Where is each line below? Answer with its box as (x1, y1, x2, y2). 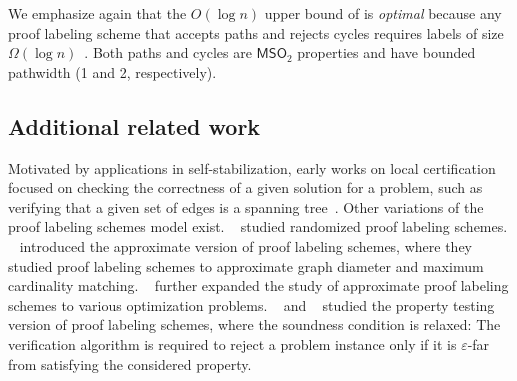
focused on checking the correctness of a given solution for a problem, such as (8, 177, 483, 198)
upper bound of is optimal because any (264, 3, 502, 23)
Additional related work (8, 110, 261, 141)
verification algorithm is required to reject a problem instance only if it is (8, 333, 457, 354)
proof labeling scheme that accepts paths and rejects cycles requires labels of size (8, 22, 504, 43)
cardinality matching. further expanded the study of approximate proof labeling (8, 275, 509, 296)
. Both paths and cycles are (84, 42, 252, 63)
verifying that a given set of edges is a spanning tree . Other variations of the (8, 196, 484, 217)
